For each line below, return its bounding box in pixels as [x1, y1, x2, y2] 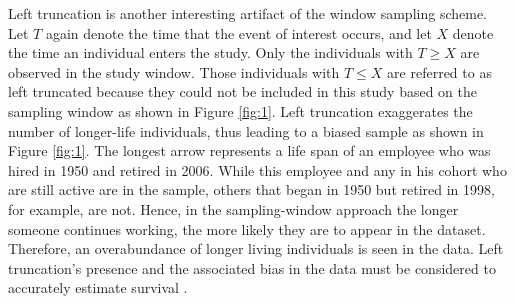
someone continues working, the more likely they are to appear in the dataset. [8, 218, 486, 239]
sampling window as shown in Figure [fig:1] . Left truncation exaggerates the [8, 100, 473, 121]
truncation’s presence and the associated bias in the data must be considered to [8, 257, 496, 278]
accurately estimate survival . [8, 277, 188, 298]
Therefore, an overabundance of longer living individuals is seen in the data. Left [8, 238, 504, 259]
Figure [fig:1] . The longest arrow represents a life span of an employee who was [8, 140, 491, 161]
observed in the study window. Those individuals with [8, 61, 340, 82]
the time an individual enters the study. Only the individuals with [8, 42, 413, 63]
